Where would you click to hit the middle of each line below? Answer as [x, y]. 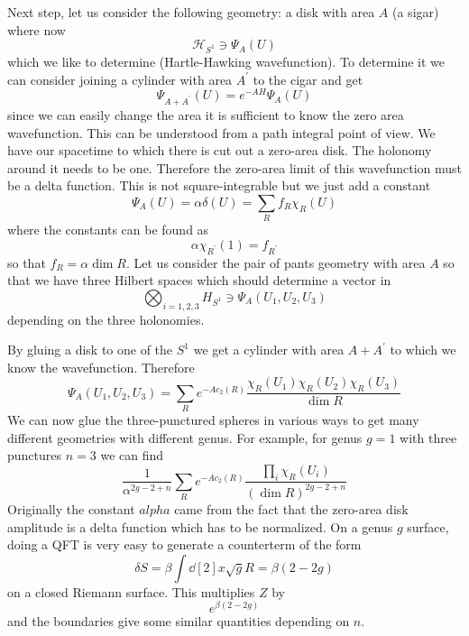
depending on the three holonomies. [106, 319]
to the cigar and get [308, 79]
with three [428, 437]
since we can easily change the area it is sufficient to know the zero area [206, 114]
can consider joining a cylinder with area [120, 79]
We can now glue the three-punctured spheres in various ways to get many [213, 419]
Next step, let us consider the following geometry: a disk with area [191, 12]
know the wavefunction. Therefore [101, 367]
